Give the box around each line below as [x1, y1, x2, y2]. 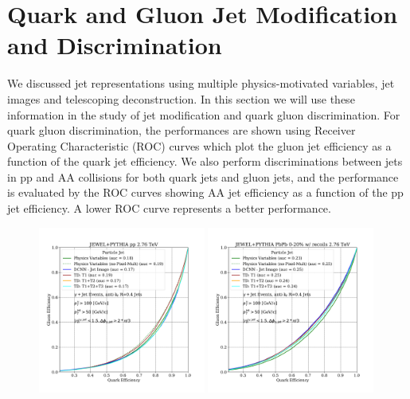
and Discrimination [7, 29, 222, 61]
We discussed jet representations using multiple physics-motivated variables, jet [7, 75, 395, 92]
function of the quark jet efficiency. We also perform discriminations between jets [7, 153, 403, 170]
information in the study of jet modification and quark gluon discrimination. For [7, 106, 400, 123]
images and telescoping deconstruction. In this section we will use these [7, 90, 355, 107]
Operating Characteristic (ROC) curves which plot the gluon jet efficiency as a [7, 137, 392, 154]
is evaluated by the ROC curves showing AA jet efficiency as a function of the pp [7, 184, 404, 201]
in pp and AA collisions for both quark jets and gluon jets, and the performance [7, 168, 399, 185]
